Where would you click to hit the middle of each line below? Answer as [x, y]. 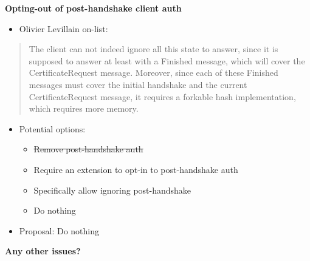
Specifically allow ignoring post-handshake [112, 190]
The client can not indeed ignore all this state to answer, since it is [153, 49]
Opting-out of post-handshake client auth [93, 8]
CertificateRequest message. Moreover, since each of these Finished [153, 73]
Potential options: [52, 128]
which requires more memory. [84, 108]
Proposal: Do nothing [59, 230]
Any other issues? [43, 251]
